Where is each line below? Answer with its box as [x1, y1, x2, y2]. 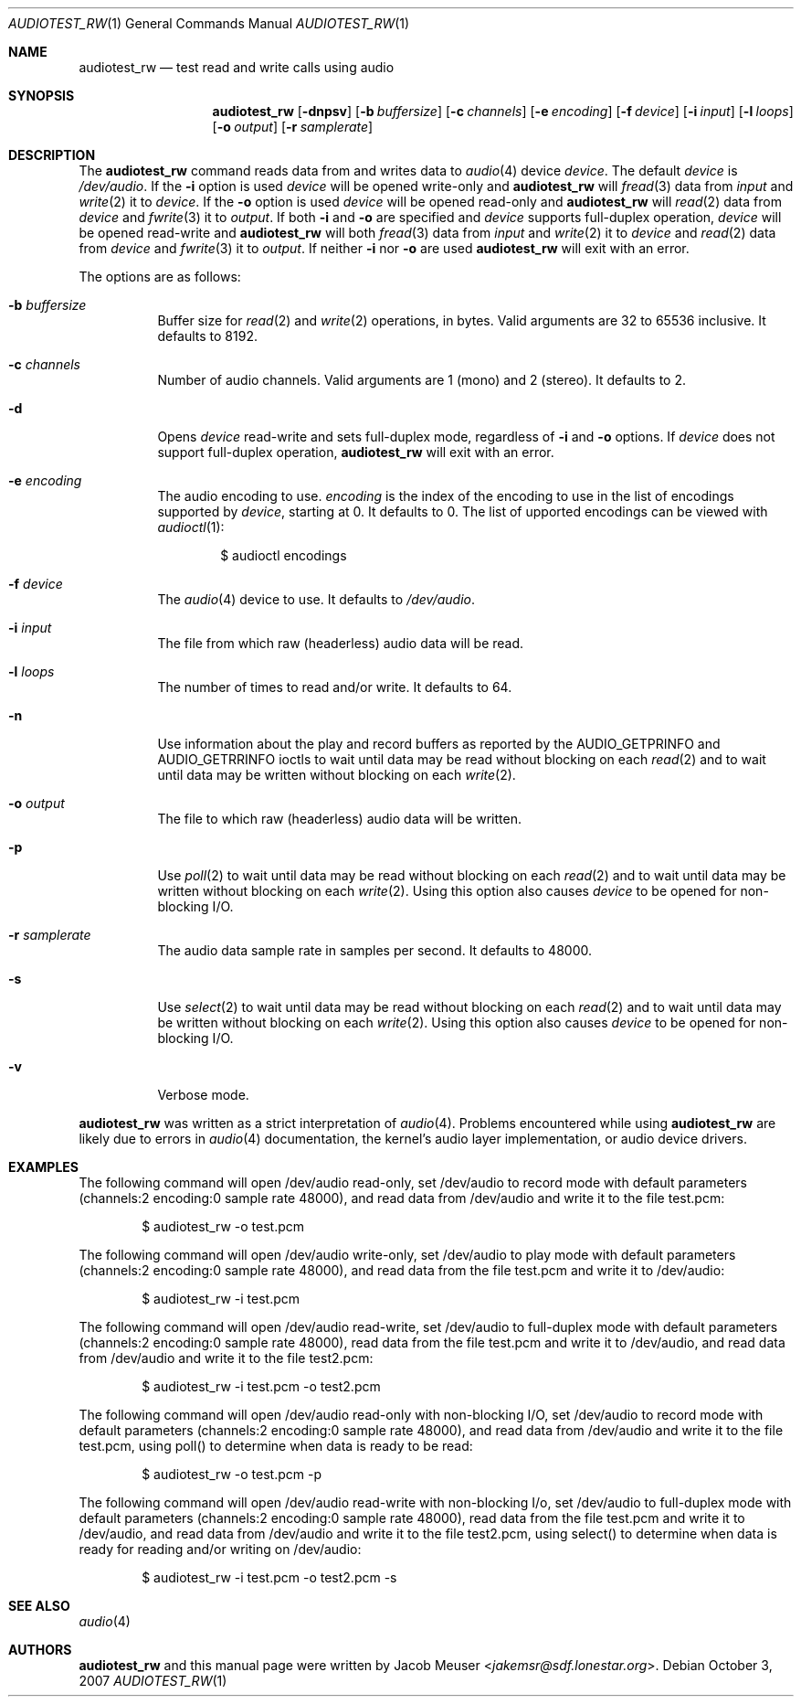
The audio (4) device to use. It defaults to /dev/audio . [157, 591, 475, 607]
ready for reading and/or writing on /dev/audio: [79, 1541, 362, 1557]
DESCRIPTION [8, 147, 96, 163]
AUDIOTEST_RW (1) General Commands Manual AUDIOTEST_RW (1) [8, 16, 410, 31]
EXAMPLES [8, 1159, 79, 1175]
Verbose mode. [157, 1087, 249, 1102]
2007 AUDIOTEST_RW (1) [79, 1673, 227, 1688]
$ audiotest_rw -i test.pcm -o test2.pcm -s [142, 1570, 397, 1585]
